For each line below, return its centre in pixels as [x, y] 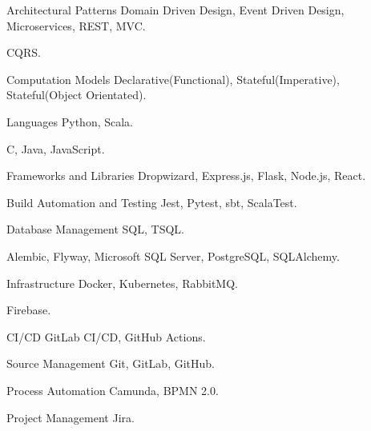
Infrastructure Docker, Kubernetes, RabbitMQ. [122, 283]
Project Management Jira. [71, 417]
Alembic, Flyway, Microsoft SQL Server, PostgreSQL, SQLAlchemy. [173, 255]
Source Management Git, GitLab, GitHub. [111, 363]
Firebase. [29, 310]
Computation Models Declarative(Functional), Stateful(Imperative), [173, 79]
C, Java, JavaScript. [56, 148]
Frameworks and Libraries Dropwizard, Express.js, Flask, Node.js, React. [186, 176]
